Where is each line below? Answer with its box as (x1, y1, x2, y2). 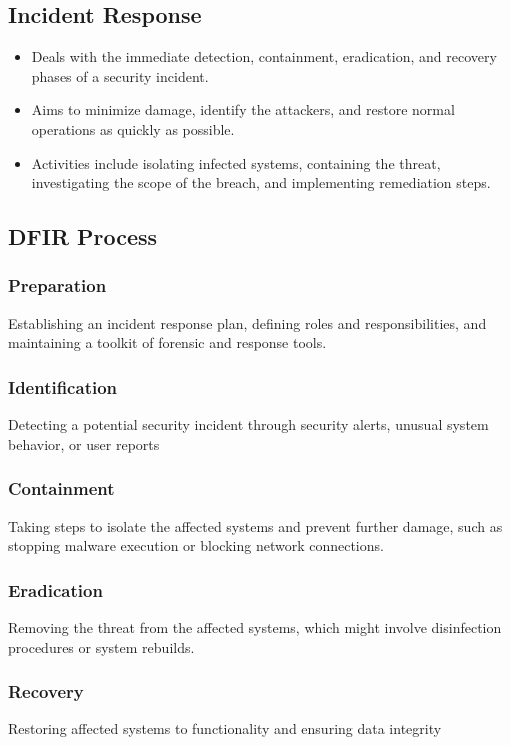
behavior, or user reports (8, 433, 160, 454)
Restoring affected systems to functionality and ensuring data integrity (8, 718, 442, 739)
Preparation (8, 273, 107, 298)
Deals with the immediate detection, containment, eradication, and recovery (31, 46, 497, 67)
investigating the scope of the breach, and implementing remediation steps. (31, 172, 491, 193)
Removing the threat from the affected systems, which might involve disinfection (8, 616, 502, 637)
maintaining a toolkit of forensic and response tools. (8, 332, 327, 353)
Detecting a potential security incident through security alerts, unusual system (8, 414, 489, 435)
